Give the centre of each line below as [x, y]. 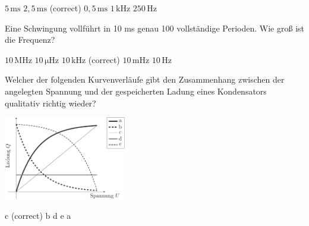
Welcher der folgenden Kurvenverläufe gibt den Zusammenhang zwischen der [145, 79]
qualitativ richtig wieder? [51, 103]
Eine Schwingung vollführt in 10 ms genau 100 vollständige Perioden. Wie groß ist [154, 28]
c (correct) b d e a [38, 216]
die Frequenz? [30, 40]
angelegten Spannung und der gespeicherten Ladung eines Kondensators [136, 91]
